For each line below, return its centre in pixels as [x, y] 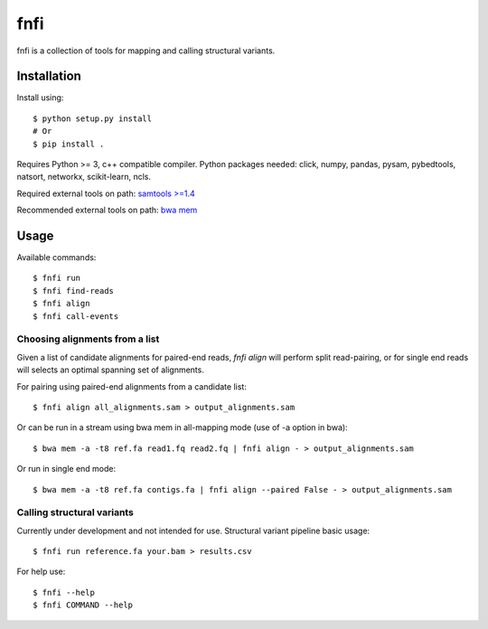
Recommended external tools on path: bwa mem [107, 210]
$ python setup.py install [93, 118]
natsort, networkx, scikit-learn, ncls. [84, 177]
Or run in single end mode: [66, 469]
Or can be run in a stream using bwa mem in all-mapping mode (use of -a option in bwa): [182, 427]
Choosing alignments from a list [88, 339]
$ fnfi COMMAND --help [83, 605]
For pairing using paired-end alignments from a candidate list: [132, 386]
